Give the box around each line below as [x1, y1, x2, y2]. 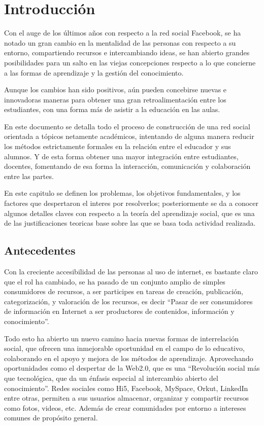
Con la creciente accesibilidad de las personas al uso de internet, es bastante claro [4, 266, 258, 277]
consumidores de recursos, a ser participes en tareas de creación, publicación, [4, 286, 243, 297]
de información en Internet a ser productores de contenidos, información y [4, 306, 235, 316]
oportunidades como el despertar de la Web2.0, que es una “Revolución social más [4, 363, 260, 373]
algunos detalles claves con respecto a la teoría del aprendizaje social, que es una [4, 207, 255, 218]
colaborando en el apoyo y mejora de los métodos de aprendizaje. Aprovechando [4, 352, 253, 363]
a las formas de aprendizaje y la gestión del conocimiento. [4, 67, 184, 78]
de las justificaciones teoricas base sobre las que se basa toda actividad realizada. [4, 218, 256, 228]
